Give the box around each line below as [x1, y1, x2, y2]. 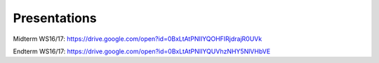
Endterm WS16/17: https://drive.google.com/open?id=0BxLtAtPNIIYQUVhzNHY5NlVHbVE [13, 47, 271, 55]
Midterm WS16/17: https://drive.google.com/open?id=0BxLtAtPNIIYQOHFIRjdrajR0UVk [13, 35, 262, 43]
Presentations [13, 10, 98, 26]
